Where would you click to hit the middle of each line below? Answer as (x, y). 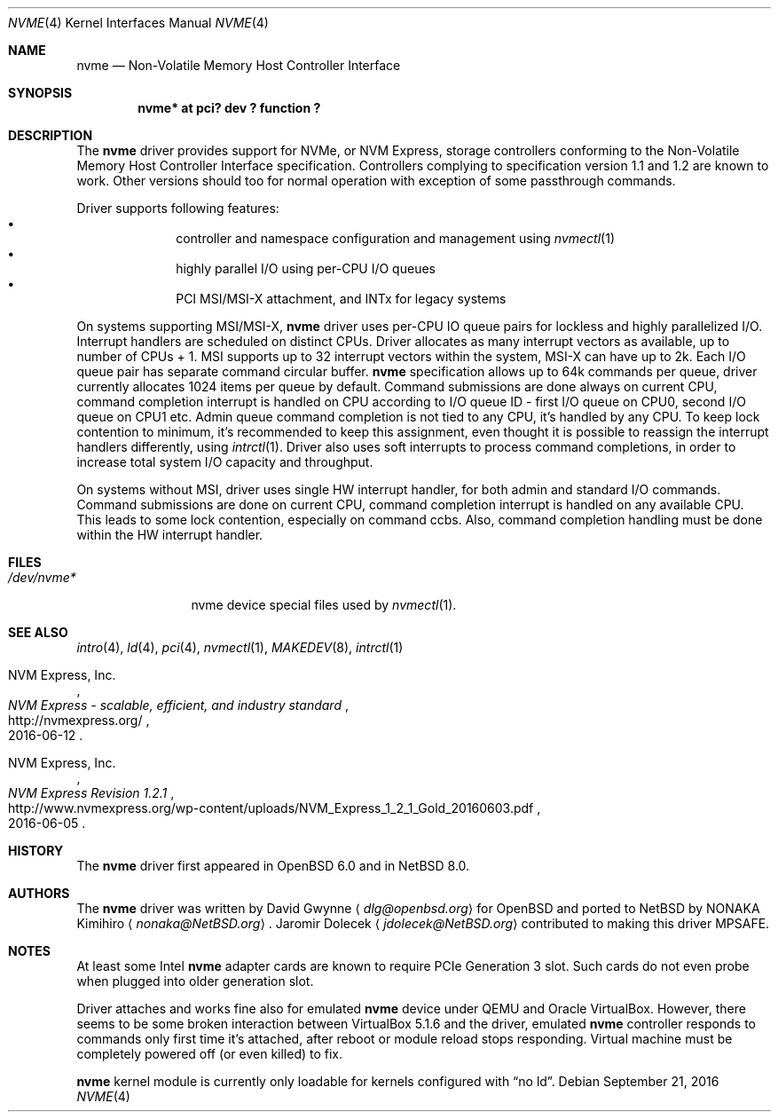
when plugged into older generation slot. (195, 981)
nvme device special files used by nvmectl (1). (324, 605)
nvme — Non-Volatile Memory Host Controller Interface (239, 65)
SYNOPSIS (40, 93)
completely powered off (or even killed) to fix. (210, 1054)
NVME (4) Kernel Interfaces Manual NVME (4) (138, 23)
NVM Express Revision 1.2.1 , (91, 793)
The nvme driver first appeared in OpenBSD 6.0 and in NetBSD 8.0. (273, 866)
